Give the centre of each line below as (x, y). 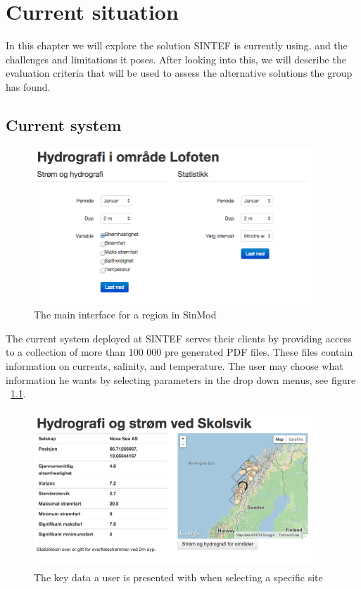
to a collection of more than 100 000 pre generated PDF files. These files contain (179, 352)
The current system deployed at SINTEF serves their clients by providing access (179, 338)
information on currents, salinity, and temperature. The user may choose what (175, 366)
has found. (28, 86)
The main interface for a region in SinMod (125, 315)
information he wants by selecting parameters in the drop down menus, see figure (181, 379)
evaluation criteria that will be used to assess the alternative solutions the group (179, 73)
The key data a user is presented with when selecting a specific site (178, 577)
